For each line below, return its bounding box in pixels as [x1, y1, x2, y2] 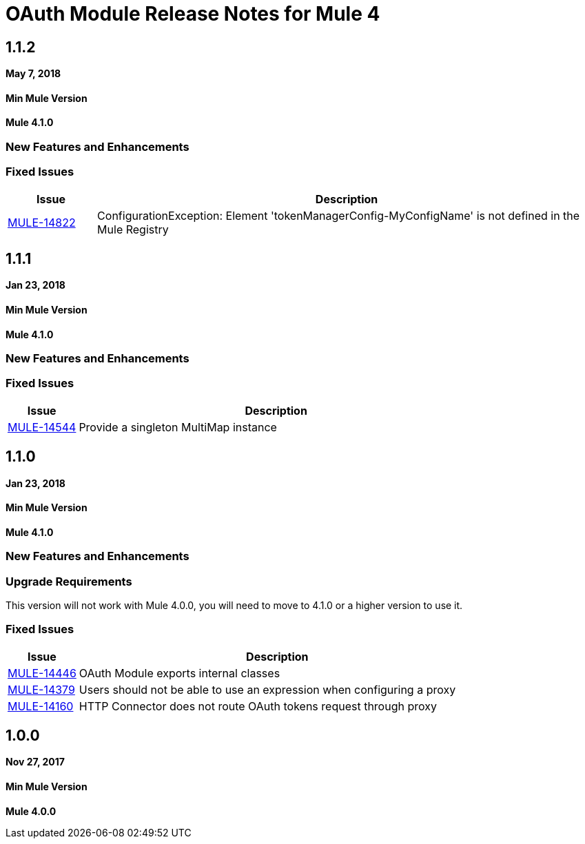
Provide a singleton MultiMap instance [79, 420, 277, 434]
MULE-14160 [8, 699, 74, 713]
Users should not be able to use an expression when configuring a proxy [79, 682, 456, 697]
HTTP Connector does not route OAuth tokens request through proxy [79, 699, 437, 713]
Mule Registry [97, 222, 169, 236]
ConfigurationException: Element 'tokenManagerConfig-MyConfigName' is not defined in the [97, 208, 580, 223]
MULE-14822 [8, 215, 76, 229]
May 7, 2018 [6, 68, 61, 80]
